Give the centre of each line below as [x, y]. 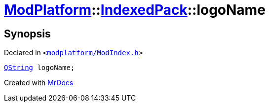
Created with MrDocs [39, 83]
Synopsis [27, 34]
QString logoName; [39, 68]
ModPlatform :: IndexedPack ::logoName [135, 10]
